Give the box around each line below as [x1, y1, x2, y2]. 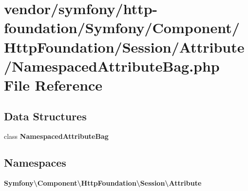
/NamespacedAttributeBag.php [4, 56, 220, 76]
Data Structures [4, 108, 87, 123]
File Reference [4, 75, 103, 95]
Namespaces [4, 155, 66, 170]
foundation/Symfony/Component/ [4, 18, 240, 38]
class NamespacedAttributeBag [4, 131, 109, 141]
